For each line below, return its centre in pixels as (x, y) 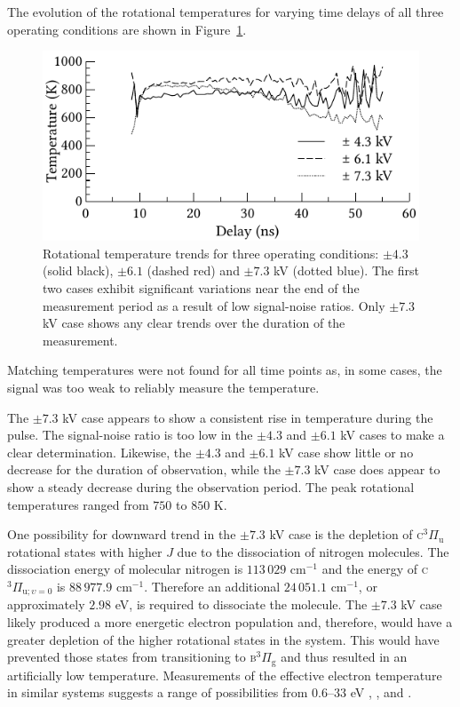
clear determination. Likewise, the (99, 452)
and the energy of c (375, 569)
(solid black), (78, 270)
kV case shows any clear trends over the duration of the (194, 323)
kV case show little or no (346, 452)
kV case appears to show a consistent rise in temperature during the (248, 417)
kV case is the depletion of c (346, 534)
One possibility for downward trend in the (122, 534)
